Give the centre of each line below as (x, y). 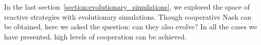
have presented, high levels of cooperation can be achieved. (95, 36)
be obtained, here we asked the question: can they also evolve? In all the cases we (131, 27)
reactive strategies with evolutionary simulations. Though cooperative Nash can (128, 16)
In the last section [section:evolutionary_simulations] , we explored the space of (127, 7)
